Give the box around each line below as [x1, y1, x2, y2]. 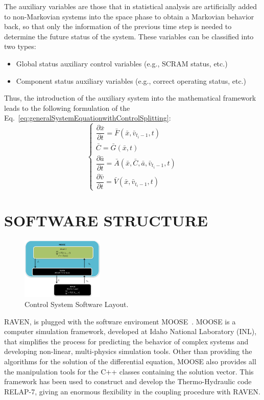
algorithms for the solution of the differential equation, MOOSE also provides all [4, 356, 256, 366]
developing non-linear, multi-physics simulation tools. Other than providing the [4, 346, 252, 357]
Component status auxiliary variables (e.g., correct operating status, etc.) [16, 75, 246, 86]
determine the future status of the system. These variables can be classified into [4, 31, 254, 41]
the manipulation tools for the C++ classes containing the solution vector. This [4, 366, 254, 377]
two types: [4, 41, 36, 52]
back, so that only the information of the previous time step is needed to [4, 21, 232, 32]
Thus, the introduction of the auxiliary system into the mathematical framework [4, 92, 256, 103]
